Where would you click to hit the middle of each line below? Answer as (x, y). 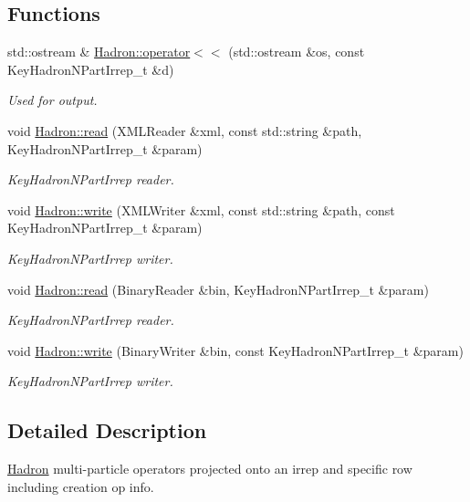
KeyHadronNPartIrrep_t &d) (91, 69)
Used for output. (52, 100)
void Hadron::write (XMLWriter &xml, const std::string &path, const (201, 209)
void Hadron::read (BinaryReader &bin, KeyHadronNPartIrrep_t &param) (218, 289)
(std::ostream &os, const (297, 52)
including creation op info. (81, 486)
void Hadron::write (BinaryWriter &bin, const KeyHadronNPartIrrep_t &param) (235, 350)
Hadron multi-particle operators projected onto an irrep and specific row (210, 469)
